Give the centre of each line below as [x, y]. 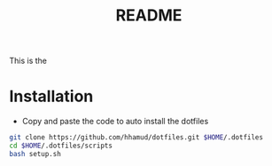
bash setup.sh [35, 154]
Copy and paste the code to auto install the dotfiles [115, 122]
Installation [51, 96]
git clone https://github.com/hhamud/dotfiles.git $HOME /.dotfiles [136, 138]
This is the [28, 61]
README [149, 16]
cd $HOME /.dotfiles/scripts [61, 146]
